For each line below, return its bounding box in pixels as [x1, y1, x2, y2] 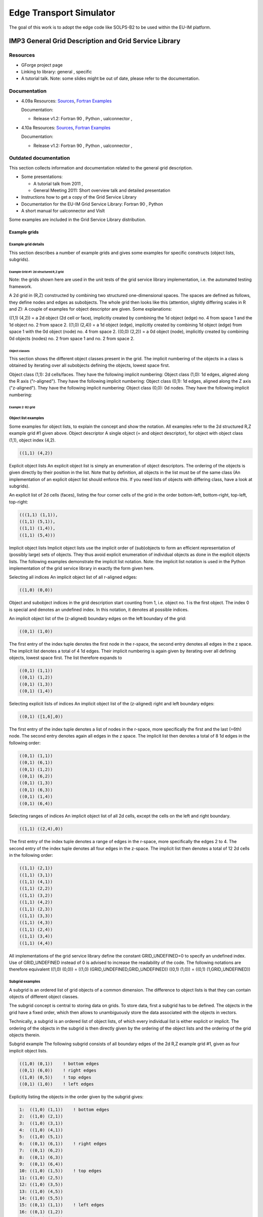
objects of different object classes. [9, 994, 79, 1000]
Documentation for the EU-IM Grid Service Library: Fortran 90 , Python [21, 201, 163, 207]
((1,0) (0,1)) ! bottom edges [19, 1061, 99, 1066]
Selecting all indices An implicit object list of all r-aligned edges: [9, 574, 137, 580]
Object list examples [9, 416, 44, 421]
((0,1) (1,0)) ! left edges [19, 1081, 94, 1087]
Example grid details [9, 242, 44, 247]
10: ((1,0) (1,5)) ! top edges [19, 1168, 102, 1174]
